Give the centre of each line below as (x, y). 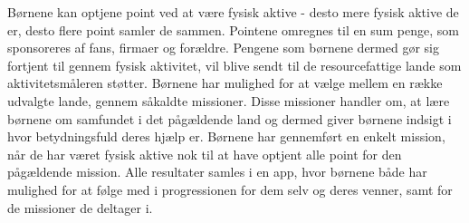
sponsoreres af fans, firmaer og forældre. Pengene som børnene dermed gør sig (223, 48)
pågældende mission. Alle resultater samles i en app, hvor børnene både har (217, 172)
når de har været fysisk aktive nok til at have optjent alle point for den (205, 154)
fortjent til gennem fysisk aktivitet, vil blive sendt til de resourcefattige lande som (234, 65)
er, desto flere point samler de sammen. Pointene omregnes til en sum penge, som (233, 29)
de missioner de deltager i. (80, 207)
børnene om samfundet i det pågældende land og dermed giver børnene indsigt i (230, 118)
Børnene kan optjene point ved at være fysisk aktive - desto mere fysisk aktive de (233, 12)
